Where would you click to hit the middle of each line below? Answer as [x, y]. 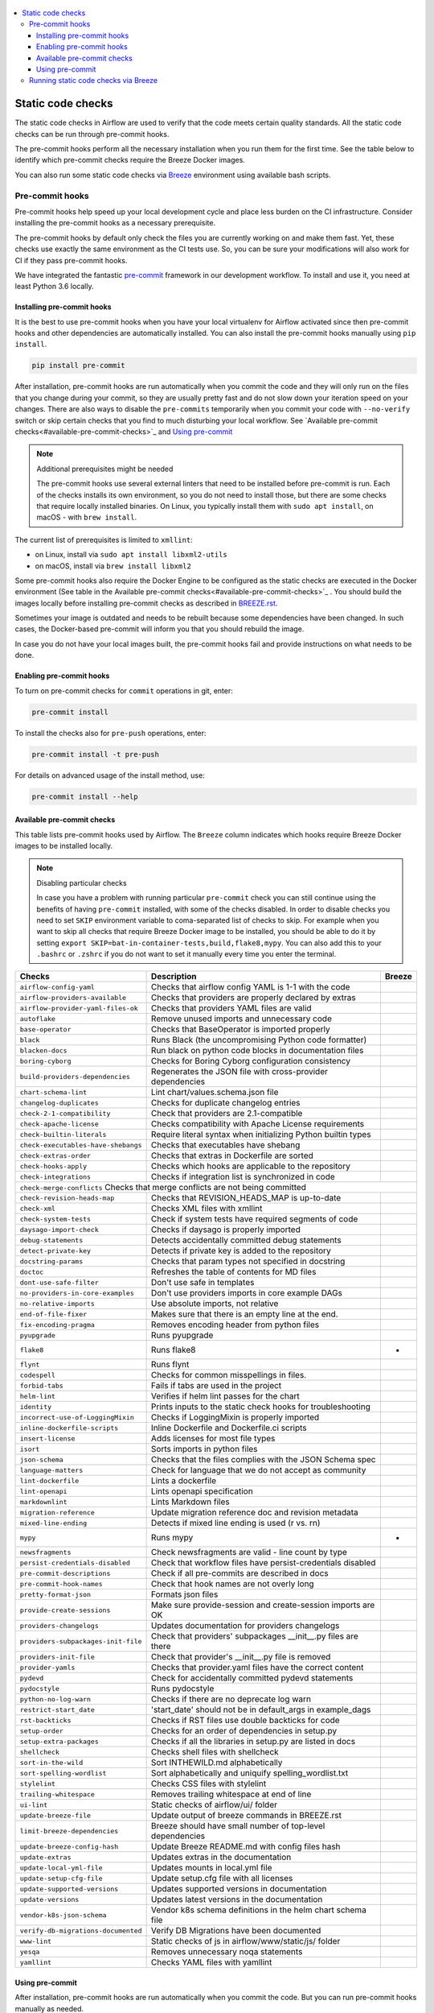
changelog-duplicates [59, 1103]
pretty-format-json [55, 1594]
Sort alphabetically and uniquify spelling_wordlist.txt [250, 1773]
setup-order [41, 1731]
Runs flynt [170, 1365]
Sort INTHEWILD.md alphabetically [217, 1763]
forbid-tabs [41, 1385]
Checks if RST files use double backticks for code [246, 1721]
